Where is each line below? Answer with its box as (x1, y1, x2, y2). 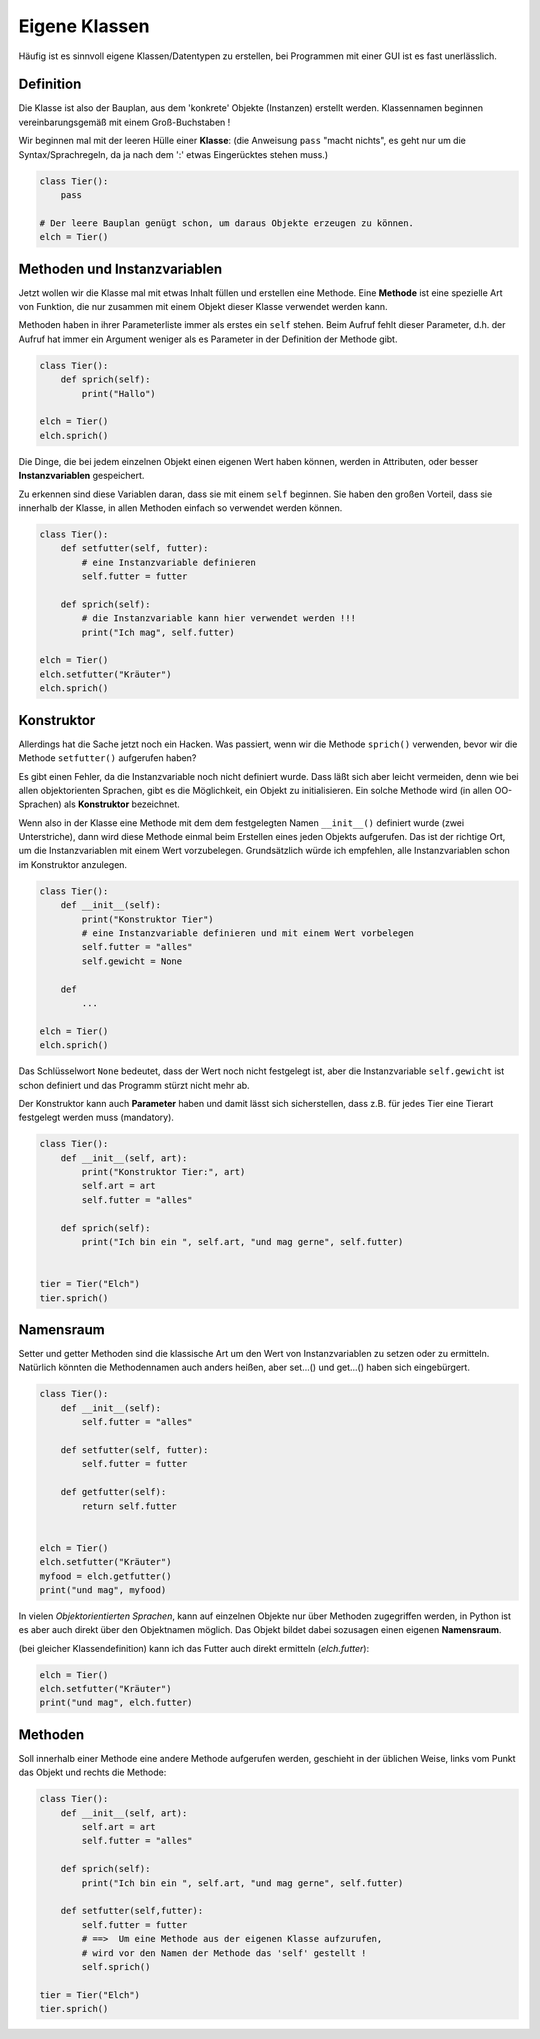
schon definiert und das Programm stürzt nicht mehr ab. (18, 1079, 250, 1091)
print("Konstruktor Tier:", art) (81, 1166, 246, 1178)
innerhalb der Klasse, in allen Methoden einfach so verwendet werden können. (18, 501, 343, 514)
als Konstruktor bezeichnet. (63, 798, 180, 810)
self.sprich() (81, 1961, 151, 1972)
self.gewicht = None (81, 955, 183, 967)
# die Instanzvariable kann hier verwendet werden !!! (81, 613, 357, 624)
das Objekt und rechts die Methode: (18, 1766, 167, 1779)
